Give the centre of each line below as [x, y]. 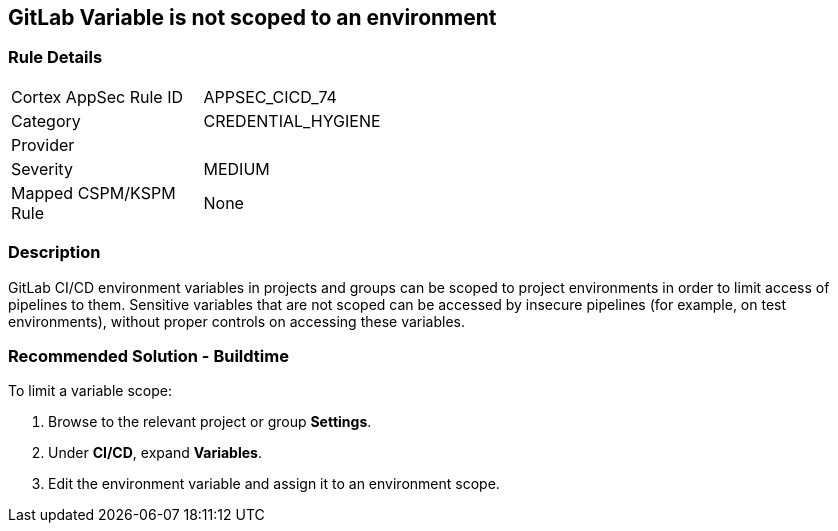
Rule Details [55, 57]
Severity [42, 168]
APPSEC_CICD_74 [270, 96]
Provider [43, 144]
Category [46, 120]
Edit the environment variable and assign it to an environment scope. [274, 484]
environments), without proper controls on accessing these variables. [237, 321]
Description [54, 252]
